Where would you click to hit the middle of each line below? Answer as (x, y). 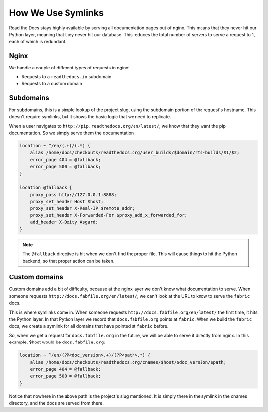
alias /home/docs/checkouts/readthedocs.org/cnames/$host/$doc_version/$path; (128, 362)
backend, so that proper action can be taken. (68, 261)
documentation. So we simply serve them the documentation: (72, 133)
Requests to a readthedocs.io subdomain (67, 76)
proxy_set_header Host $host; (67, 202)
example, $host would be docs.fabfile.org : (57, 342)
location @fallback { (46, 188)
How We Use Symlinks (56, 13)
